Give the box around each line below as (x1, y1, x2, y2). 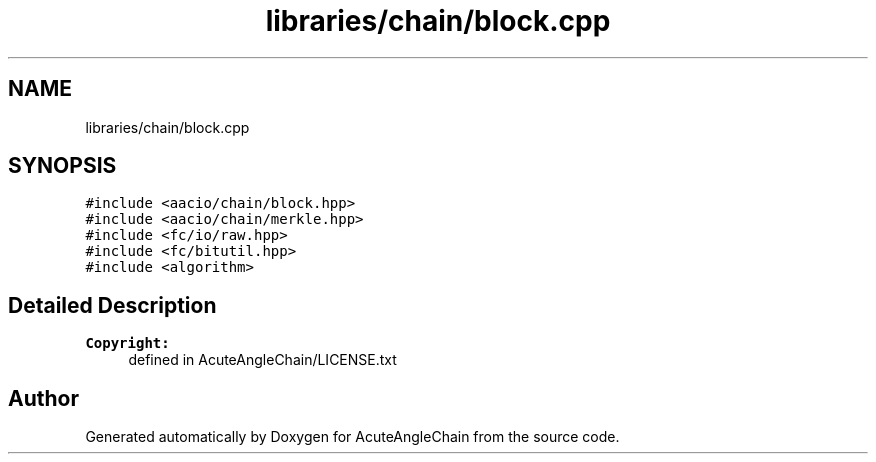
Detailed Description (8, 292, 217, 318)
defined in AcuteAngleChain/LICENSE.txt (128, 351, 397, 369)
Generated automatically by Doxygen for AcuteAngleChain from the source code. (85, 428, 620, 446)
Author (8, 385, 79, 411)
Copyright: (85, 335, 170, 352)
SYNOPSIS (8, 153, 117, 179)
